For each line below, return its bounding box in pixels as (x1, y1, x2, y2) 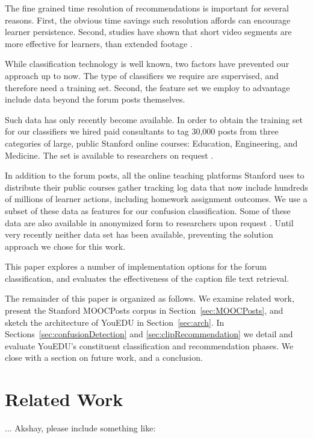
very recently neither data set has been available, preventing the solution (5, 228, 273, 241)
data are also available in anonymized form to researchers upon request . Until (5, 216, 294, 229)
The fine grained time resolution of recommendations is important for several (5, 2, 289, 14)
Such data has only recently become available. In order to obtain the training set (5, 113, 303, 125)
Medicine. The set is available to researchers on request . (5, 148, 214, 161)
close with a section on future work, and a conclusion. (5, 351, 203, 364)
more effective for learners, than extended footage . (5, 37, 193, 49)
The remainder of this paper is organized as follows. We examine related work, (5, 292, 294, 305)
